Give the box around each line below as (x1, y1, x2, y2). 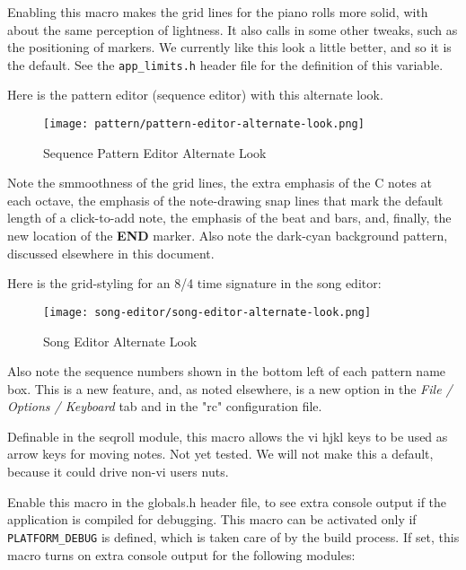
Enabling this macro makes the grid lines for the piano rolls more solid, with (7, 3, 428, 21)
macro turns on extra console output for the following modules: (7, 545, 356, 564)
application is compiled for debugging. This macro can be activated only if (7, 510, 417, 529)
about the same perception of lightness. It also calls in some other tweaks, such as (7, 20, 458, 39)
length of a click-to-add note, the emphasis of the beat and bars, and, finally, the (7, 208, 452, 227)
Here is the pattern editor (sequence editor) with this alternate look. (7, 85, 383, 104)
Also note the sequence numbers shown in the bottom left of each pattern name (7, 362, 446, 381)
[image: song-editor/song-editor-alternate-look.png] (43, 305, 372, 319)
